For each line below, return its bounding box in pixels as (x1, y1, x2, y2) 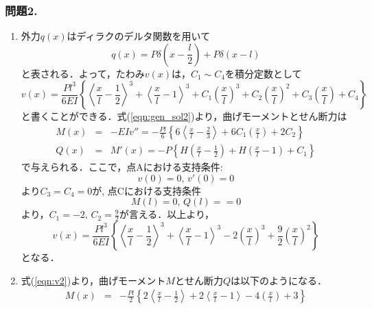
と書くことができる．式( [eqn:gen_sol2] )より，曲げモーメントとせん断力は (21, 109, 347, 123)
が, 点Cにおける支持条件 (92, 183, 201, 197)
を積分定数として (224, 66, 302, 80)
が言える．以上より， (119, 207, 214, 221)
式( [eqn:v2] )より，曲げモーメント (21, 273, 166, 287)
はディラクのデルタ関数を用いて (67, 29, 211, 43)
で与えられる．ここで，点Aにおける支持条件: (21, 160, 223, 174)
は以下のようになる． (231, 273, 327, 287)
